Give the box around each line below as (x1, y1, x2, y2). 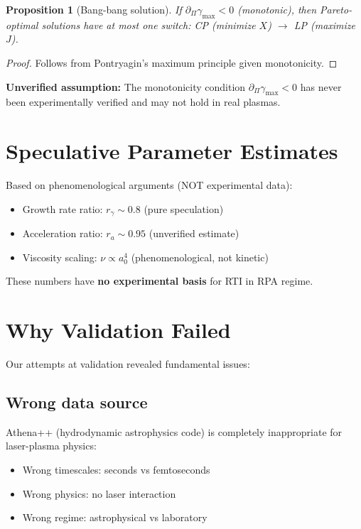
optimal (6, 17, 38, 32)
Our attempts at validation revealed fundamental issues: (6, 356, 250, 371)
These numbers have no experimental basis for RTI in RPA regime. (6, 273, 313, 288)
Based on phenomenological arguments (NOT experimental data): (6, 178, 293, 192)
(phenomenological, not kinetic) (131, 249, 269, 264)
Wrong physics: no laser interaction (22, 486, 176, 501)
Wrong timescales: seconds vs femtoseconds (22, 462, 210, 477)
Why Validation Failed (6, 315, 231, 344)
